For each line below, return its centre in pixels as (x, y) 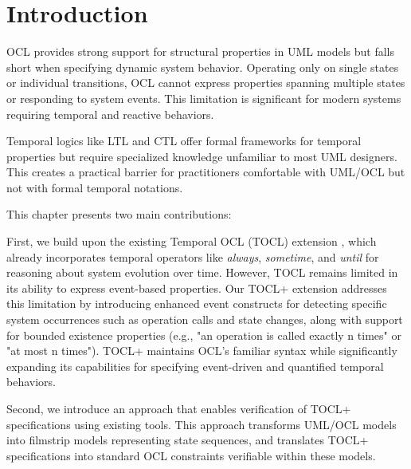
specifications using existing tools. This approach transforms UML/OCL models (202, 424)
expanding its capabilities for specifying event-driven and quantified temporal (195, 366)
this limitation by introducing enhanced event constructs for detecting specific (197, 303)
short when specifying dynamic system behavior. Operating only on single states (203, 67)
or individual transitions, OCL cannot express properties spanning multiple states (206, 83)
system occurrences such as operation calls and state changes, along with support (205, 319)
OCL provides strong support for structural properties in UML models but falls (201, 51)
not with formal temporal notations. (95, 187)
